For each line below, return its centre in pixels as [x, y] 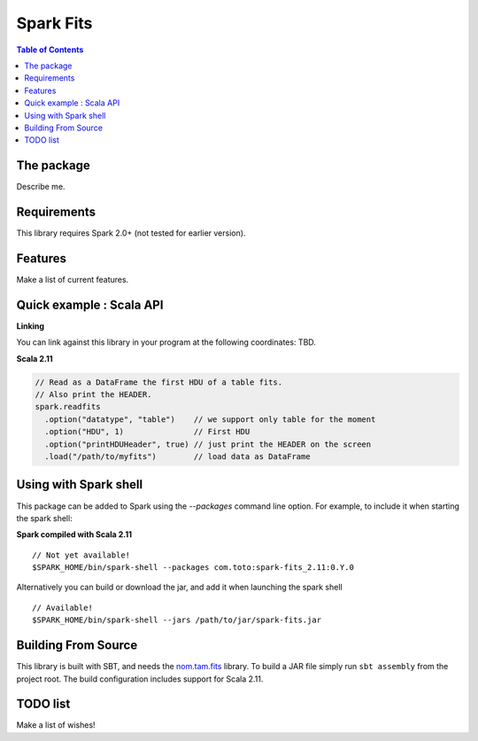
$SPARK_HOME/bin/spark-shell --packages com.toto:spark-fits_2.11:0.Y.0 [193, 568]
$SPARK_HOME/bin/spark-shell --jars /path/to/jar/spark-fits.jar [177, 620]
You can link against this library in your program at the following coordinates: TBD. [166, 342]
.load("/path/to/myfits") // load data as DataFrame [177, 457]
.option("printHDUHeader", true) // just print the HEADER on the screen [208, 444]
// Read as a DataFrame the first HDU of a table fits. [159, 382]
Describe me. [41, 187]
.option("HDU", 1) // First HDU [147, 432]
